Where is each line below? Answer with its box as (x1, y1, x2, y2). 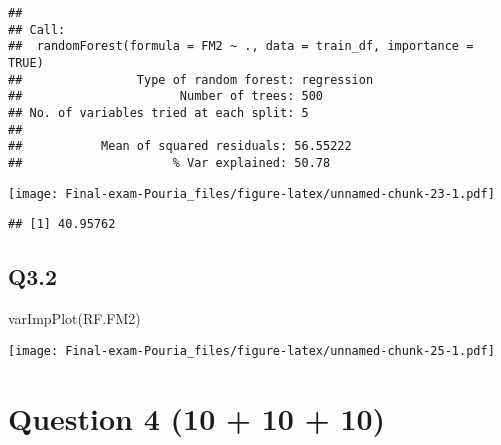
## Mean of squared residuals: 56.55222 (8, 139, 352, 154)
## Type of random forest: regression (8, 72, 374, 87)
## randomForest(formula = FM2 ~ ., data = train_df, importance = (8, 39, 474, 54)
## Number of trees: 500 (8, 89, 323, 104)
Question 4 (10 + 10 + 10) (8, 397, 386, 438)
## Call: (8, 22, 66, 37)
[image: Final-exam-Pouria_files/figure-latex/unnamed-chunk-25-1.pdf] (8, 343, 495, 358)
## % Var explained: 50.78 (8, 155, 331, 170)
